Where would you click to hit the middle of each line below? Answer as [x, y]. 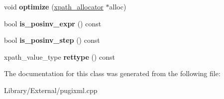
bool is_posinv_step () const [52, 40]
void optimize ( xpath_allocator [54, 6]
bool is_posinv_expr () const [53, 23]
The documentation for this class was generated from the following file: [112, 73]
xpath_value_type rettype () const [59, 56]
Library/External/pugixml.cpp [51, 90]
